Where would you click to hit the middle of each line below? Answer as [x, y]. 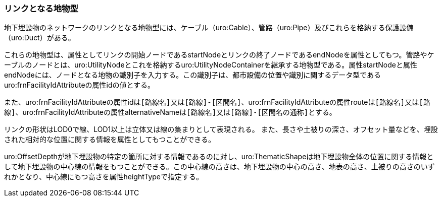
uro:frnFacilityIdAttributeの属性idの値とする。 [80, 85]
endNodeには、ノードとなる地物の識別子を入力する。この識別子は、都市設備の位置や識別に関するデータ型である [193, 75]
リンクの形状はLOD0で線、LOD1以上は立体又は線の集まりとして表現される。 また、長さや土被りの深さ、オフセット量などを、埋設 [221, 129]
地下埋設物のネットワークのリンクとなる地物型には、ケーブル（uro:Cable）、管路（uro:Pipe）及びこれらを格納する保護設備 [209, 28]
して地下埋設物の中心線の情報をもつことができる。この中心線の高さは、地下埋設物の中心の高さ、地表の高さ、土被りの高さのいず [219, 167]
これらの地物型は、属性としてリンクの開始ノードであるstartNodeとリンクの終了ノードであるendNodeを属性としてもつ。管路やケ [219, 55]
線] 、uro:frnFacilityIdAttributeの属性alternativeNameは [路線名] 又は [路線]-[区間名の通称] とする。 [170, 112]
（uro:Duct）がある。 [40, 38]
